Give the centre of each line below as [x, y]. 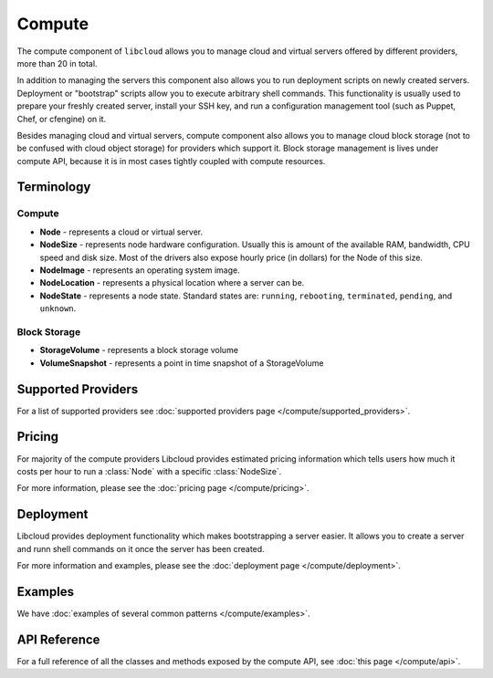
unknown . [58, 308]
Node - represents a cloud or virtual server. [121, 232]
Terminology [54, 187]
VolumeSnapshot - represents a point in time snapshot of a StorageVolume [182, 363]
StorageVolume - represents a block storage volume [139, 350]
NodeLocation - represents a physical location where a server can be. [172, 283]
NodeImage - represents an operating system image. [140, 270]
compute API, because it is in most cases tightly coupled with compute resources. [171, 161]
